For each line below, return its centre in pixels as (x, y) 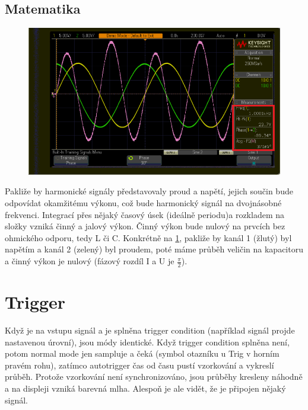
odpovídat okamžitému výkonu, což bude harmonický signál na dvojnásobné (143, 203)
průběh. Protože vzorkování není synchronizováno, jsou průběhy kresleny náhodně (154, 377)
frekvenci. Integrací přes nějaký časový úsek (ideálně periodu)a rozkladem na (145, 214)
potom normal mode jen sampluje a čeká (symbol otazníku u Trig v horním (142, 353)
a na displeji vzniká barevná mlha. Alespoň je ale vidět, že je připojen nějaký (145, 388)
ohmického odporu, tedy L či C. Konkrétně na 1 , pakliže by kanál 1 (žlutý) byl (148, 237)
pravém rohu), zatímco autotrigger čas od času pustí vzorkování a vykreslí (139, 365)
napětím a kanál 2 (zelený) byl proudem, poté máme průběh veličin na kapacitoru (154, 249)
